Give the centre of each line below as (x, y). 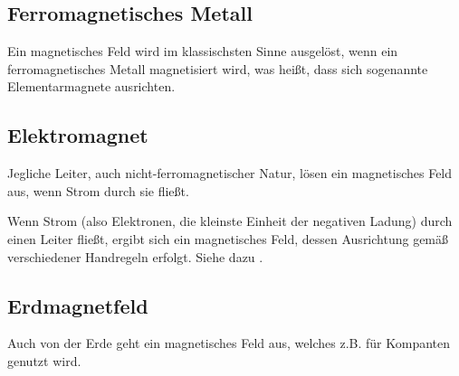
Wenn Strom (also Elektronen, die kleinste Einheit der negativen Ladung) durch (230, 221)
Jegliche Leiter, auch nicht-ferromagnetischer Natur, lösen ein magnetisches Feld (230, 173)
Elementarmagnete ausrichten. (91, 86)
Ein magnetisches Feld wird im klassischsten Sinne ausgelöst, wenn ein (203, 51)
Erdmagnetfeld (78, 305)
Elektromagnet (78, 135)
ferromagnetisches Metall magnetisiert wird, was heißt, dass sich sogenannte (218, 68)
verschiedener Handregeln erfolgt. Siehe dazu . (135, 256)
